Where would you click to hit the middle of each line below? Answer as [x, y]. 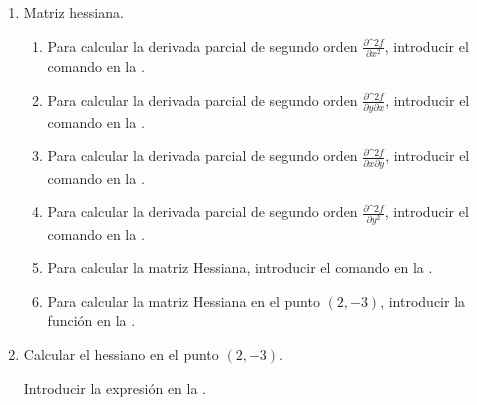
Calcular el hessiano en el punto [121, 354]
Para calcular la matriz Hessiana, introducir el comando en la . [240, 267]
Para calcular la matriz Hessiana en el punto [183, 300]
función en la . [91, 320]
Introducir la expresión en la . [115, 387]
